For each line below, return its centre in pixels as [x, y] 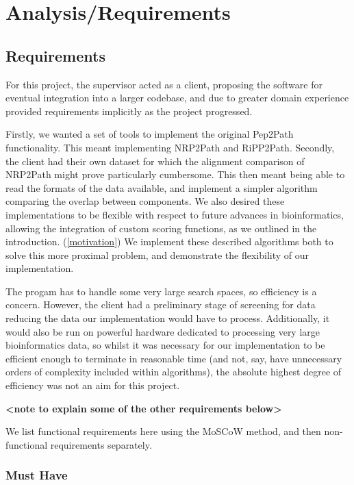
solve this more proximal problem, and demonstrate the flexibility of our [157, 254]
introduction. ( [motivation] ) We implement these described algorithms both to [169, 241]
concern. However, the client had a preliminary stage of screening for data [161, 304]
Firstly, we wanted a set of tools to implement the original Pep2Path [150, 134]
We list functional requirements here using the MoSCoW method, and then [163, 431]
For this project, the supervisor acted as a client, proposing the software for [164, 84]
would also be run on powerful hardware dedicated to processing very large [163, 331]
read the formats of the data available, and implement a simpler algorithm [162, 187]
